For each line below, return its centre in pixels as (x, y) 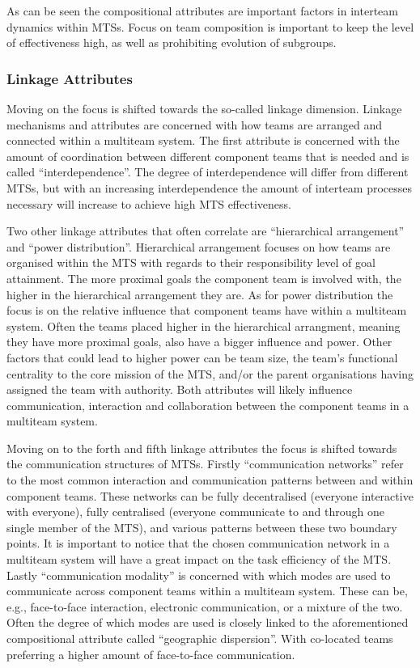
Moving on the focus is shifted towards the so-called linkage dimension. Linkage (204, 108)
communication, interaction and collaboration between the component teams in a (208, 405)
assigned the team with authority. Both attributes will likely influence (180, 389)
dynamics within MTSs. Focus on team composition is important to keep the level (210, 26)
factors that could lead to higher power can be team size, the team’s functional (202, 357)
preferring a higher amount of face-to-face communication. (151, 654)
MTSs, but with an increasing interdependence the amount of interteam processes (210, 187)
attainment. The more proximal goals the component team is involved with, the (204, 278)
